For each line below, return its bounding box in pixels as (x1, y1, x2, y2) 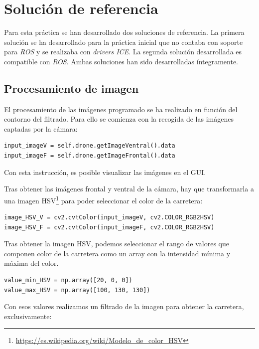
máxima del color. (4, 258, 59, 268)
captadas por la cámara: (4, 123, 78, 134)
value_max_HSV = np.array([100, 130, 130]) (4, 286, 150, 294)
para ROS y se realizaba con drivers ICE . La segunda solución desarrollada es (4, 46, 242, 57)
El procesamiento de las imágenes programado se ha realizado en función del (4, 104, 238, 114)
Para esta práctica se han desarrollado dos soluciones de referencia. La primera (4, 27, 245, 37)
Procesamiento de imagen (4, 80, 139, 96)
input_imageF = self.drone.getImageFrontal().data (4, 152, 175, 160)
